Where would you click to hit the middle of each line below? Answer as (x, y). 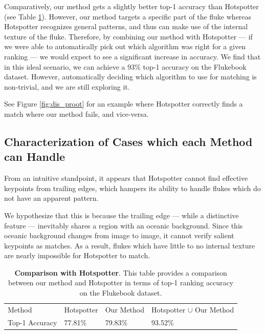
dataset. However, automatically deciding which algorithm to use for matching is (130, 77)
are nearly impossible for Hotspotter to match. (77, 255)
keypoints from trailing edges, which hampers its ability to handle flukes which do (132, 188)
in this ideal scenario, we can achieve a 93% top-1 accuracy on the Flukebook (125, 66)
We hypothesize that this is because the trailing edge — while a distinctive (122, 215)
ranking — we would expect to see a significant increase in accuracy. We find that (132, 56)
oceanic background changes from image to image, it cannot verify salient (119, 235)
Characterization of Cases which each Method (128, 141)
